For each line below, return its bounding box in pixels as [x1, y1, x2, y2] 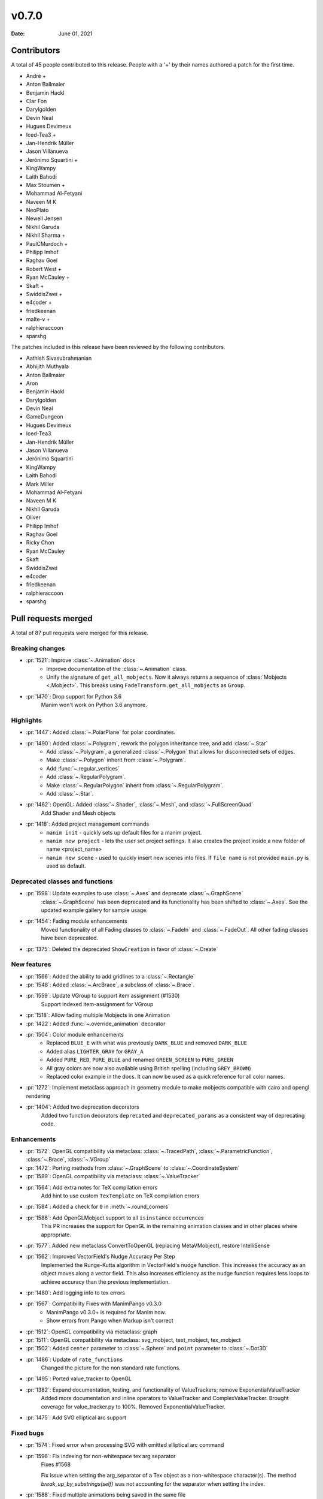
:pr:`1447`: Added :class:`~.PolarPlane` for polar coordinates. [26, 729, 176, 736]
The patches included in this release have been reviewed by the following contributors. [11, 344, 226, 351]
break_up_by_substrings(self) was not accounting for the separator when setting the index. [41, 1480, 266, 1487]
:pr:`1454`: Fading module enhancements [26, 917, 128, 925]
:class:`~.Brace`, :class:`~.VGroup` [26, 1156, 111, 1163]
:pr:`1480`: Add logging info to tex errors [26, 1289, 126, 1296]
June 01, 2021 [58, 30, 93, 37]
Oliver [26, 514, 41, 521]
